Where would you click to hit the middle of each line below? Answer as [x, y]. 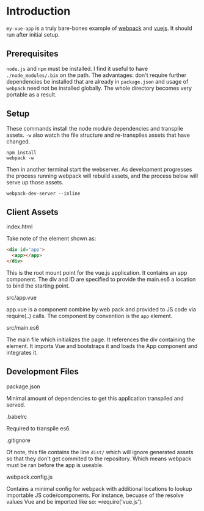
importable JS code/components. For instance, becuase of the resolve [95, 495]
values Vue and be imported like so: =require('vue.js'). [75, 501]
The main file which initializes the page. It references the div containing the [101, 339]
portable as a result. [31, 94]
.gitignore [18, 440]
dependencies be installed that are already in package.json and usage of [97, 81]
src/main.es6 [23, 328]
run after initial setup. [33, 34]
